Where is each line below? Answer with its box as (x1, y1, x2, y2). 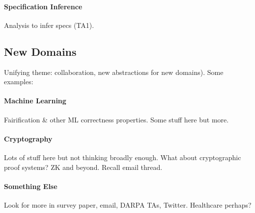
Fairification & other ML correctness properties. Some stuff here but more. (4, 114, 229, 124)
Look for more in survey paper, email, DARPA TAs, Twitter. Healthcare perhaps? (4, 199, 252, 210)
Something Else (4, 181, 57, 191)
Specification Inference (4, 1, 83, 11)
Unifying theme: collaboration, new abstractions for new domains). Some (4, 67, 224, 77)
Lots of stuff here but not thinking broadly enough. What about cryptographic (4, 152, 241, 162)
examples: (4, 76, 33, 87)
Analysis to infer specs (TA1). (4, 20, 94, 30)
